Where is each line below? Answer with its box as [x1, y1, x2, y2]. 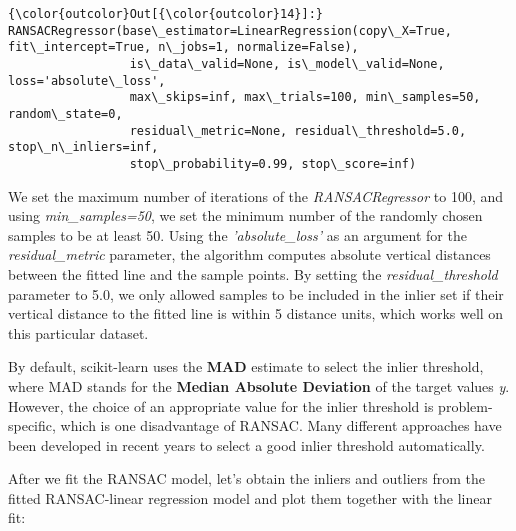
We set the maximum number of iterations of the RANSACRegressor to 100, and [8, 185, 504, 206]
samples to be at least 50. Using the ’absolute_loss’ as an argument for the [8, 224, 467, 245]
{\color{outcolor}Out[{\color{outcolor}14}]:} [8, 7, 323, 21]
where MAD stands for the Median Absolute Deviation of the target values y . [8, 375, 510, 396]
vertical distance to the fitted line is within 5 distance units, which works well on [8, 303, 504, 324]
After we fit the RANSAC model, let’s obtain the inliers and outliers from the [8, 468, 485, 489]
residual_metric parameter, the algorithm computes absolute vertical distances [8, 244, 491, 265]
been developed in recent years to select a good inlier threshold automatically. [8, 434, 485, 455]
